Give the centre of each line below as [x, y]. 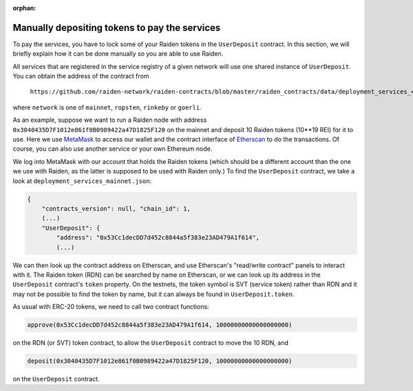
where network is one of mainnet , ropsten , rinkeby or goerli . [107, 107]
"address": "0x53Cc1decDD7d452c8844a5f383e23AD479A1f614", [158, 238]
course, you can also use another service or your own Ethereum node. [113, 149]
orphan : [24, 8]
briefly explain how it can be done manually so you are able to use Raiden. [118, 54]
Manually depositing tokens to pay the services [117, 28]
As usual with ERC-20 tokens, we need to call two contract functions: [111, 307]
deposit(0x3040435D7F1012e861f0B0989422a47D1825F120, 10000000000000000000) [160, 361]
